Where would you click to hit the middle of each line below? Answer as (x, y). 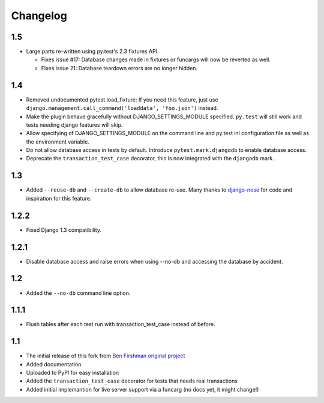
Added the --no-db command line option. (78, 293)
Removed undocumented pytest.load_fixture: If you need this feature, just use (122, 100)
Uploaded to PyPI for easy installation (73, 373)
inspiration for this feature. (59, 198)
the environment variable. (58, 142)
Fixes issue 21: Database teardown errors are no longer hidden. (119, 68)
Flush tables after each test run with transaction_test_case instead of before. (121, 324)
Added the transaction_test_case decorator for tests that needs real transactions (132, 381)
